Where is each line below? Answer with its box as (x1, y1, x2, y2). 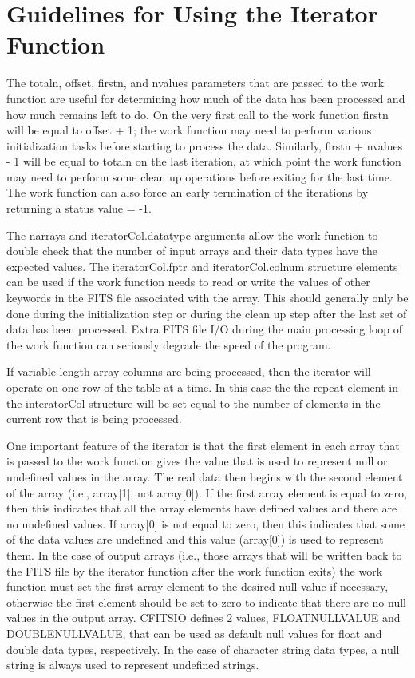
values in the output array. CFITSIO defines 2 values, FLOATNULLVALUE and (6, 609, 401, 626)
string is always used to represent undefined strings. (6, 656, 259, 673)
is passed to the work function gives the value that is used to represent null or (6, 453, 388, 469)
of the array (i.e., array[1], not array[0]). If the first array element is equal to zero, (6, 484, 407, 501)
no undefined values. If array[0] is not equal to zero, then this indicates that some (6, 515, 405, 532)
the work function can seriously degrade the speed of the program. (6, 336, 331, 353)
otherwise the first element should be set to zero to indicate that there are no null (6, 593, 406, 610)
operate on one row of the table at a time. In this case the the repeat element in (6, 379, 398, 395)
